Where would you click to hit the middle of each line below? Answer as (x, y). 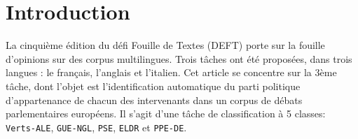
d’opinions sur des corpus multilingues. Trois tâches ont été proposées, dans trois (179, 58)
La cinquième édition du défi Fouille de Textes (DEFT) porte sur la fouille (165, 45)
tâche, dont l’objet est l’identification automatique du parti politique (153, 86)
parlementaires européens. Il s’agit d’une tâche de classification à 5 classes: (166, 114)
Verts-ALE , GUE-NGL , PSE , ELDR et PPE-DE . (96, 127)
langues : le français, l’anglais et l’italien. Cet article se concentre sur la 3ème (171, 72)
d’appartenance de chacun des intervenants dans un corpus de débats (154, 100)
